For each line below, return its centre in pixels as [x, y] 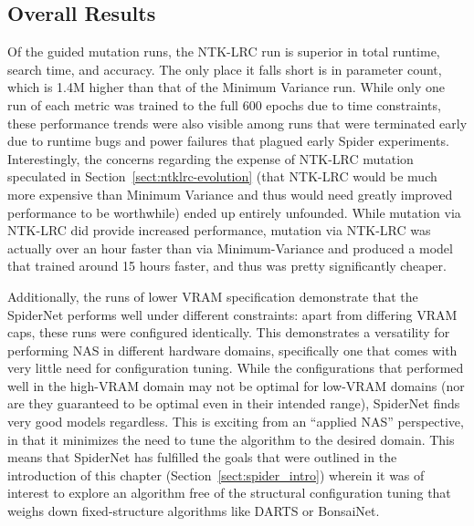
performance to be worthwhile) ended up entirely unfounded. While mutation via [234, 212]
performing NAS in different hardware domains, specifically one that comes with [232, 350]
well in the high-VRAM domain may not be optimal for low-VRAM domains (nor [236, 385]
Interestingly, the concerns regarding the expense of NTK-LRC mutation [211, 158]
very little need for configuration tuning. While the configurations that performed [236, 368]
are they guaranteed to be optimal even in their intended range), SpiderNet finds [234, 403]
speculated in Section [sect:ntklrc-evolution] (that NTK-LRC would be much [222, 176]
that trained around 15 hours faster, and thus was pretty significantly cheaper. [227, 266]
